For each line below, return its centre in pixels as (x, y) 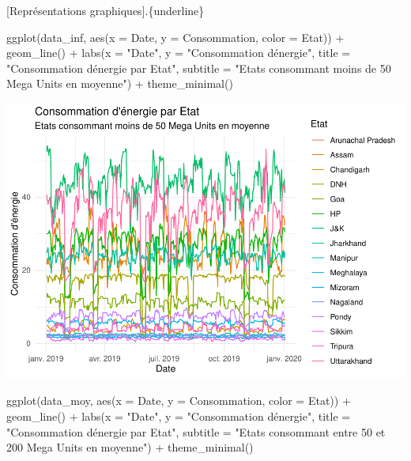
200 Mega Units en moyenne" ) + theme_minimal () (130, 447)
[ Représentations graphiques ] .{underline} (106, 10)
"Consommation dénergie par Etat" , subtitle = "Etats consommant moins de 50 (199, 68)
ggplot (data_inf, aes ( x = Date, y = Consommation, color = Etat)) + (175, 37)
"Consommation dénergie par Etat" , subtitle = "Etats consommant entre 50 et (196, 431)
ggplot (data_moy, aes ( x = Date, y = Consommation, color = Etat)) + (179, 401)
